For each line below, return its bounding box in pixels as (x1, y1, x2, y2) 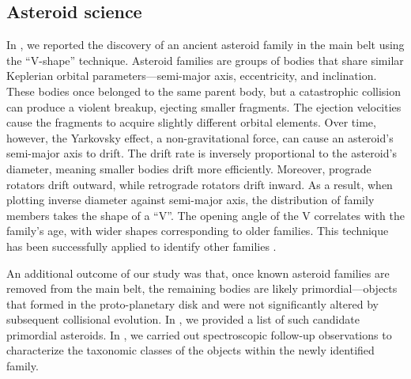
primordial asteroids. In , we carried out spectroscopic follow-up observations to (6, 326, 392, 343)
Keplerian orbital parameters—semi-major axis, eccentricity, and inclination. (6, 67, 377, 84)
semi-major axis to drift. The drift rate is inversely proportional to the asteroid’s (6, 145, 397, 161)
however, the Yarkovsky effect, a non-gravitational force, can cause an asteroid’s (6, 129, 394, 146)
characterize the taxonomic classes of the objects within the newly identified (6, 342, 375, 358)
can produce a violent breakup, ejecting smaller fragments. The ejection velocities (6, 98, 402, 115)
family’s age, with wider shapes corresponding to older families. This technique (6, 222, 389, 239)
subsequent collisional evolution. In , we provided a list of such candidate (6, 311, 360, 328)
